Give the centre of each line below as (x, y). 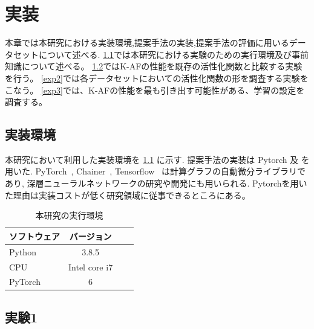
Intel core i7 (91, 267)
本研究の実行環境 (69, 215)
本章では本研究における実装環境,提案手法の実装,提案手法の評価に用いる (147, 43)
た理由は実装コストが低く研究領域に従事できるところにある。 (128, 195)
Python (23, 251)
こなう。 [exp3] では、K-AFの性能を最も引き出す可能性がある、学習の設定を (155, 90)
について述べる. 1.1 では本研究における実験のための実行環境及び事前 (174, 54)
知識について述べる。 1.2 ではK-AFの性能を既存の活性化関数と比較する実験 (154, 66)
